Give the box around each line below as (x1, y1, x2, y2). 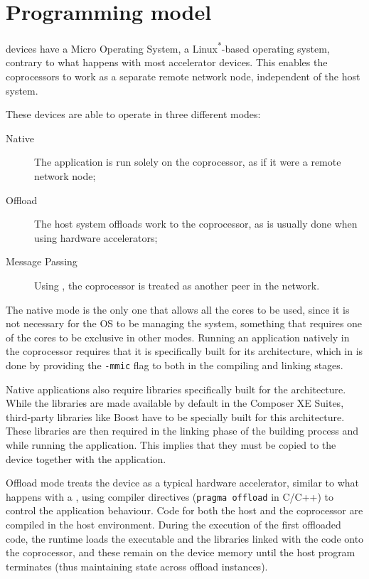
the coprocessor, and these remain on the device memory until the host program (6, 545, 355, 560)
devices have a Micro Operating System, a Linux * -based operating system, (6, 39, 330, 55)
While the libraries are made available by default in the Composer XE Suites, (6, 395, 344, 410)
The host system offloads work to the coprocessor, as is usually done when (34, 216, 358, 231)
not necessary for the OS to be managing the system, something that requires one (6, 316, 363, 331)
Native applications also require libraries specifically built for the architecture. (6, 381, 346, 396)
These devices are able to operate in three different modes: (6, 107, 261, 122)
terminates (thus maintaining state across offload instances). (6, 558, 268, 573)
